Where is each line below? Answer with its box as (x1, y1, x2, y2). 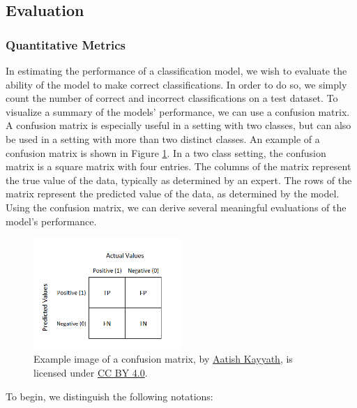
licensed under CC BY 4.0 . (33, 365, 148, 379)
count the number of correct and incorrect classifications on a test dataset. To (6, 91, 338, 105)
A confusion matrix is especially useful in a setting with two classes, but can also (6, 118, 351, 133)
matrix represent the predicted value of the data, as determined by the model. (6, 186, 340, 201)
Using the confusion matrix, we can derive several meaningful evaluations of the (6, 199, 347, 214)
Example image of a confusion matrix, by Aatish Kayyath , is (33, 352, 293, 366)
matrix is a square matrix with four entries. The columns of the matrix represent (6, 159, 351, 174)
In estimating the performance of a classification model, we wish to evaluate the (6, 63, 347, 77)
